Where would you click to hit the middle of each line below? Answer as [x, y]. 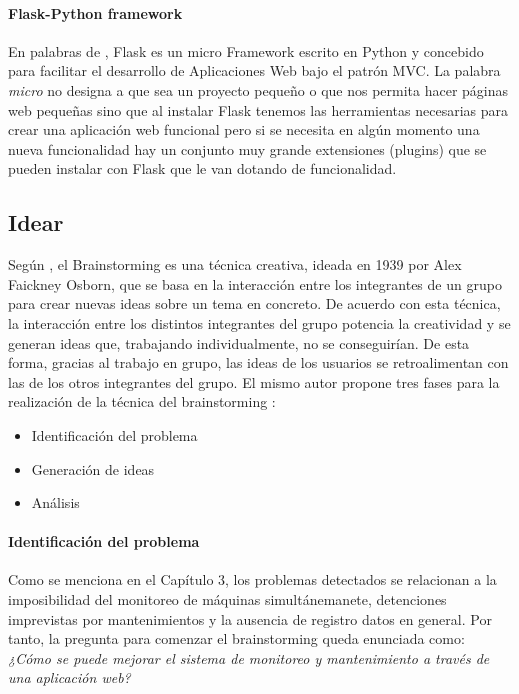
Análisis [55, 502]
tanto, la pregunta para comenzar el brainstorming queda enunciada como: [236, 638]
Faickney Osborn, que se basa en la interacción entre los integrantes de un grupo [255, 283]
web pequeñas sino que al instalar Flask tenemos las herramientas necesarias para [258, 109]
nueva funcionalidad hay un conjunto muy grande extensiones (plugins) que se [247, 148]
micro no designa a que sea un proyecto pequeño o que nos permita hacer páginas [258, 89]
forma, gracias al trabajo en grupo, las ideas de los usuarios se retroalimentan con [258, 362]
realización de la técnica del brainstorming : [142, 401]
